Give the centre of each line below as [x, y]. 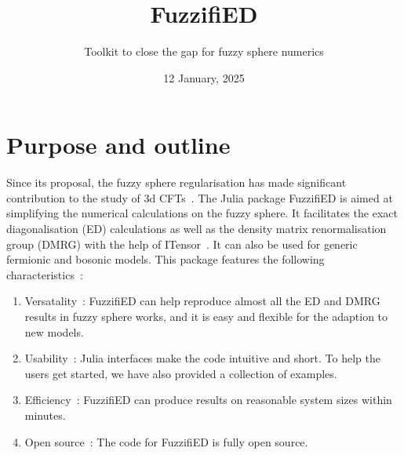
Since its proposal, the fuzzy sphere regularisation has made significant [177, 182]
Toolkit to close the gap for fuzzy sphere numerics [204, 51]
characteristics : [45, 274]
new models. [54, 331]
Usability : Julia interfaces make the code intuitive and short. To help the [202, 358]
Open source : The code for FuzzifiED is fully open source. [166, 441]
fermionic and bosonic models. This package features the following [166, 259]
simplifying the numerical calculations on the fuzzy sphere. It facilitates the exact [202, 213]
